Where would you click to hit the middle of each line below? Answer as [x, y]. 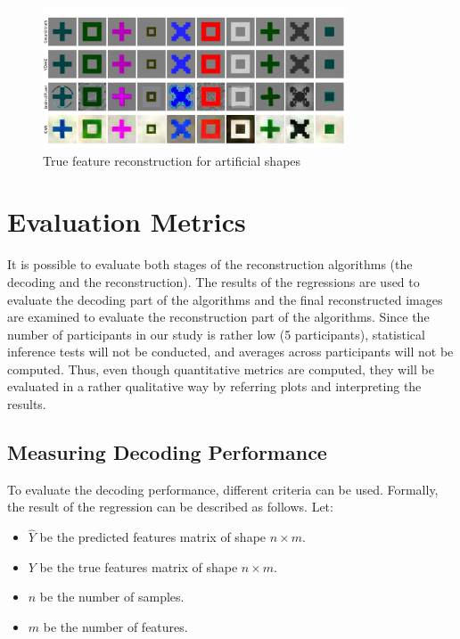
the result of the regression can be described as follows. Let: [170, 507]
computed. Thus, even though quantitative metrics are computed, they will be [221, 369]
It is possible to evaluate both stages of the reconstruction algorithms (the [210, 264]
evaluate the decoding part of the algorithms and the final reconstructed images [225, 299]
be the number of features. [115, 627]
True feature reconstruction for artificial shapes [172, 160]
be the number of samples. [112, 597]
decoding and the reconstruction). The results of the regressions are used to [214, 281]
